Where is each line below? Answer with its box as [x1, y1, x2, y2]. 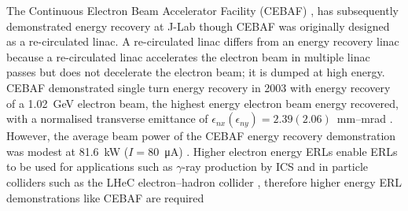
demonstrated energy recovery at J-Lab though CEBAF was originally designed [6, 17, 390, 34]
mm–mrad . [336, 110, 393, 127]
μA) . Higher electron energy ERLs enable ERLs [164, 143, 398, 159]
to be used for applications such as [6, 158, 173, 175]
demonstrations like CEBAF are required [6, 189, 204, 205]
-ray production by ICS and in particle [182, 158, 369, 175]
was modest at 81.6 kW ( [6, 143, 129, 159]
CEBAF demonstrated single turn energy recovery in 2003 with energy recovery [6, 79, 391, 95]
